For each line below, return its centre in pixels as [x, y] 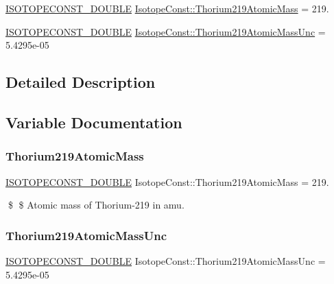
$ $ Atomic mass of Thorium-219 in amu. [96, 205]
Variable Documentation [94, 122]
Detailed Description [81, 82]
